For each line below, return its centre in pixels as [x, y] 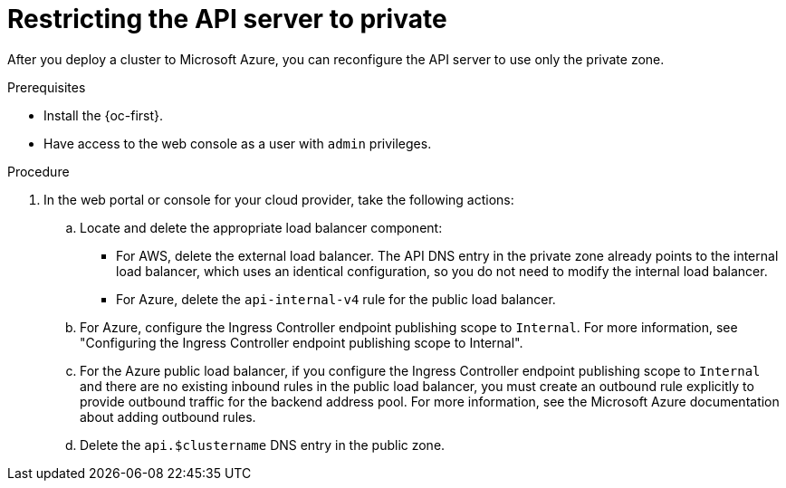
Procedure [38, 171]
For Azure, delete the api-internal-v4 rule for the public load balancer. [336, 299]
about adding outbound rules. [168, 416]
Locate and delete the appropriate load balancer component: [261, 227]
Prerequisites [47, 87]
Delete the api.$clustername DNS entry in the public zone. [263, 445]
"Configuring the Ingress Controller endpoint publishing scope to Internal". [302, 342]
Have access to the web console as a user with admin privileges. [238, 143]
